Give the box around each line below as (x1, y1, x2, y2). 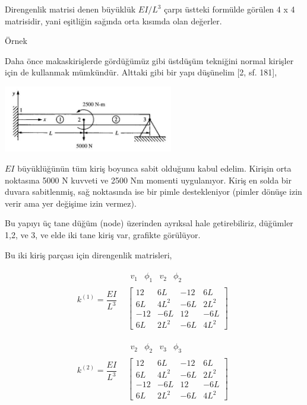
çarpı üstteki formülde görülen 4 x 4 (164, 3, 295, 15)
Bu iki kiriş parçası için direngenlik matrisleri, (5, 248, 172, 261)
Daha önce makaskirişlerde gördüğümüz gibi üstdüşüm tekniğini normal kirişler (5, 54, 294, 67)
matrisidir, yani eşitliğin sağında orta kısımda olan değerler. (5, 14, 222, 27)
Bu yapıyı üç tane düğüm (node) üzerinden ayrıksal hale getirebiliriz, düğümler (5, 217, 293, 229)
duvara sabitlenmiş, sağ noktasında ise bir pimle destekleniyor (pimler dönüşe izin (5, 185, 302, 198)
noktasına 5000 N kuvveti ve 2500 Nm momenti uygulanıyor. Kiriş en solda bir (5, 173, 292, 186)
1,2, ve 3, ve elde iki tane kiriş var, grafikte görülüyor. (5, 229, 201, 241)
